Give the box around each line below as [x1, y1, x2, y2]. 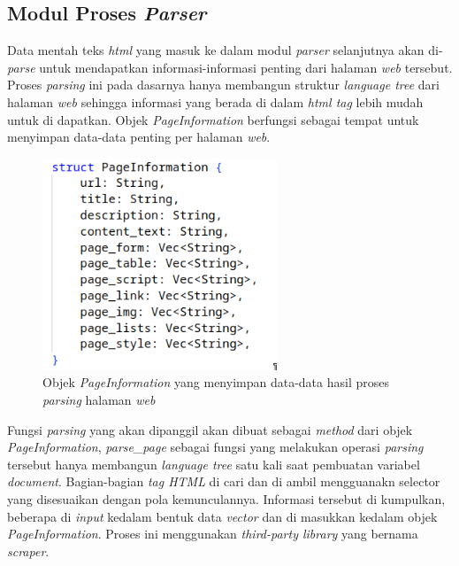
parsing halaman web [42, 391, 156, 409]
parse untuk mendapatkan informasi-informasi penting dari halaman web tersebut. [7, 58, 453, 76]
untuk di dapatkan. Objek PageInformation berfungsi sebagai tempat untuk [7, 110, 419, 128]
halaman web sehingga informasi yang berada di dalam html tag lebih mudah [7, 92, 424, 111]
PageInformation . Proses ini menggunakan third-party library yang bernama [7, 524, 418, 543]
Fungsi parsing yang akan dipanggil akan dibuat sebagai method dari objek [7, 420, 413, 438]
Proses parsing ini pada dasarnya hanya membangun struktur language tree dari [7, 75, 440, 94]
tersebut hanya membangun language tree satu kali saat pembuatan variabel [7, 454, 420, 473]
